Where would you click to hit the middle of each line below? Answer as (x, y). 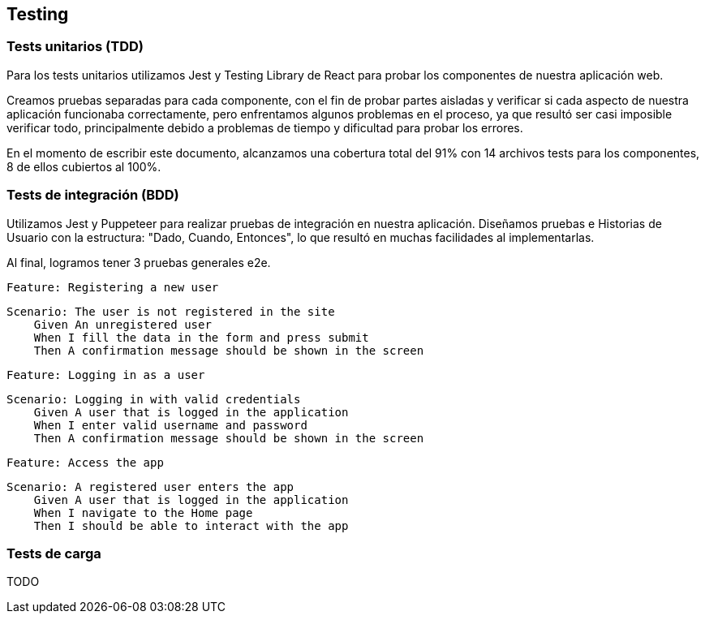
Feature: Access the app (85, 462)
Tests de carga (54, 553)
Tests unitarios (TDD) (75, 47)
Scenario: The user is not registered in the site (171, 311)
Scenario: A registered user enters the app (150, 487)
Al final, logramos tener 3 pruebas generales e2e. (139, 262)
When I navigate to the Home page (143, 512)
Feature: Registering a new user (113, 287)
